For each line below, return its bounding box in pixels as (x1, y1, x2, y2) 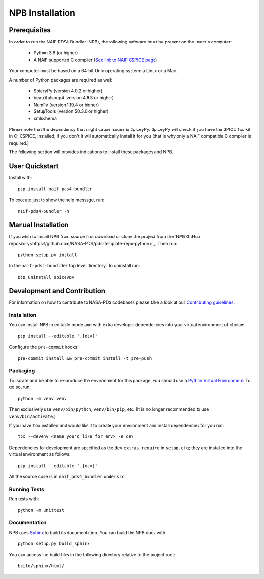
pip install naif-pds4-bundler (18, 186, 93, 192)
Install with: (9, 175, 32, 181)
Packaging (9, 367, 35, 374)
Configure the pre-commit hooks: (9, 344, 79, 350)
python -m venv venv (18, 396, 67, 401)
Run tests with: (9, 496, 39, 502)
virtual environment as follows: (9, 451, 71, 457)
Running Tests (9, 486, 44, 493)
